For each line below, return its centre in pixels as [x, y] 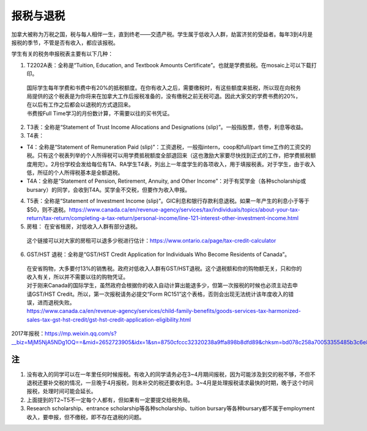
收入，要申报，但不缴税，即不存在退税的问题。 [86, 417]
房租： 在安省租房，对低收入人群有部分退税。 [83, 227]
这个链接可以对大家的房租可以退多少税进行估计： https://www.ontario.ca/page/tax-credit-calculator [151, 240]
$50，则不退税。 [48, 209]
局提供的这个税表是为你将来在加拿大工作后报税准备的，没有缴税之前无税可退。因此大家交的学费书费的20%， [164, 96]
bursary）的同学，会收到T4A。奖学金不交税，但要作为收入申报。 [109, 190]
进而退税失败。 [56, 303]
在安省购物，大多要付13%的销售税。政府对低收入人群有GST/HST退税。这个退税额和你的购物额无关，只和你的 [164, 268]
